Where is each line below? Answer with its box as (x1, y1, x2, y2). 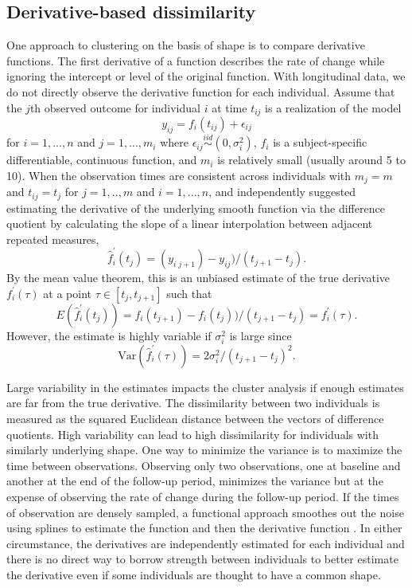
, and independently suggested (208, 183, 356, 200)
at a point (43, 284, 91, 301)
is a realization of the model (265, 99, 402, 116)
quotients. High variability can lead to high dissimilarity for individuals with (6, 425, 379, 442)
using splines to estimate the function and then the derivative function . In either (6, 519, 402, 536)
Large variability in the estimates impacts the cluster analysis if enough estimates (6, 378, 404, 395)
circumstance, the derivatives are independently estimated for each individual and (6, 535, 405, 551)
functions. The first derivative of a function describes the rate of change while (6, 52, 385, 69)
